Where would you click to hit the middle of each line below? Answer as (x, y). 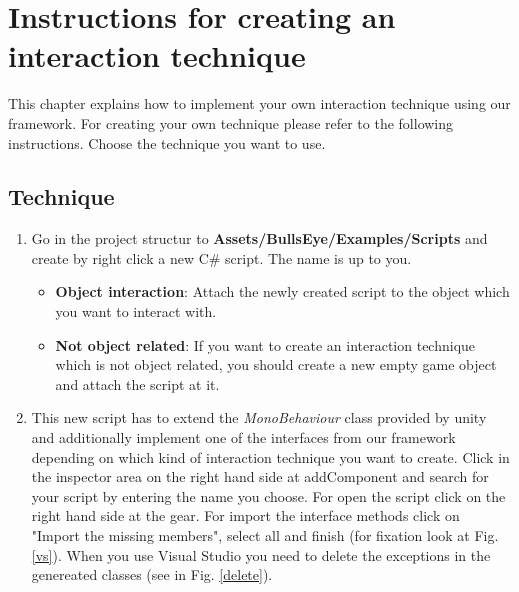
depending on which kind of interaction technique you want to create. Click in (270, 456)
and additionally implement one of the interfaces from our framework (243, 437)
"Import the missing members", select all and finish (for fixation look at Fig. (265, 535)
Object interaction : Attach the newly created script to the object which (282, 291)
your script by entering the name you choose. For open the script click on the (268, 495)
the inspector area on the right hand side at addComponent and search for (260, 476)
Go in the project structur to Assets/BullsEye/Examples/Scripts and (259, 238)
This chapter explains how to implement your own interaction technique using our (259, 103)
